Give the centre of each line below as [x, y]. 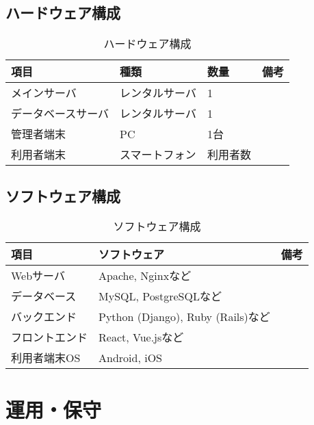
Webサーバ [38, 276]
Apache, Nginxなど [145, 276]
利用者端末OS [46, 358]
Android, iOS [130, 357]
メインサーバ [44, 93]
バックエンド [44, 317]
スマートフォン [158, 155]
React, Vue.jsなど [141, 337]
